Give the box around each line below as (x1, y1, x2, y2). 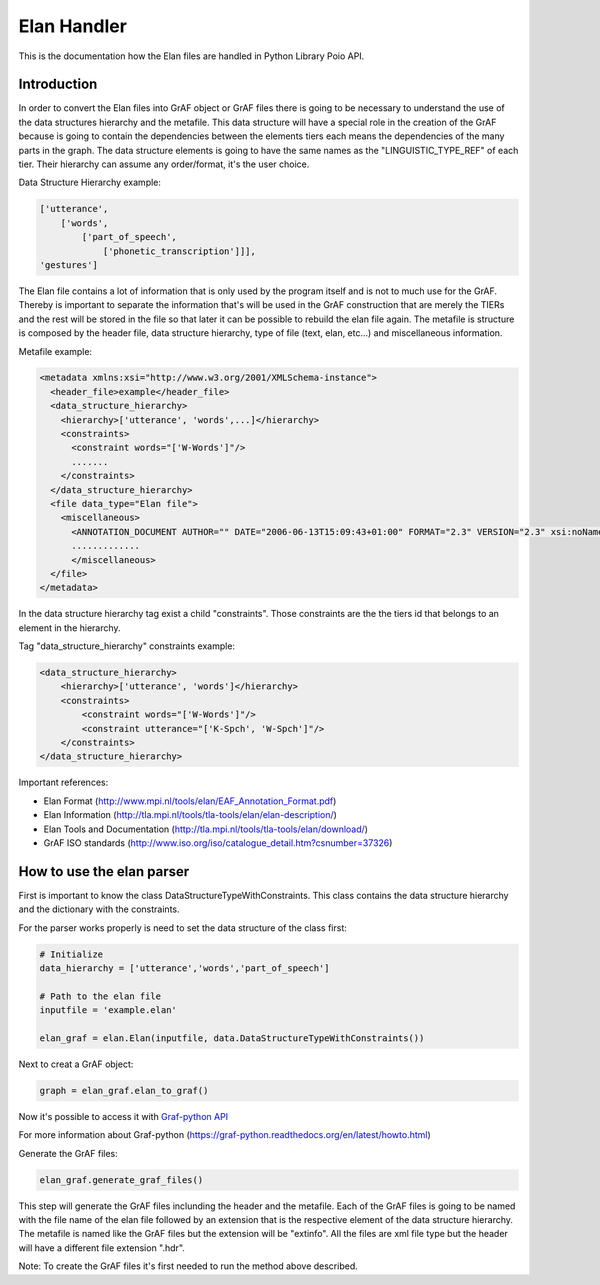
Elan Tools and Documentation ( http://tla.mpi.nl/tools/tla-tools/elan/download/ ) (43, 823, 369, 835)
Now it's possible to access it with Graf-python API (18, 1110, 229, 1122)
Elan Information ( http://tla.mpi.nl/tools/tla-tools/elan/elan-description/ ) (43, 809, 337, 821)
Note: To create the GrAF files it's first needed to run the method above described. (18, 1260, 359, 1272)
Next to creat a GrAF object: (18, 1058, 134, 1070)
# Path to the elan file (39, 990, 162, 1002)
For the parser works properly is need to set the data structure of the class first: (18, 921, 347, 934)
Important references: (18, 776, 109, 789)
